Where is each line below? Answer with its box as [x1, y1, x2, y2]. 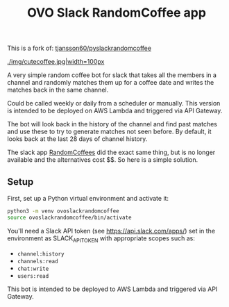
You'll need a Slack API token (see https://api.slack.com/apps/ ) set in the [7, 226, 216, 235]
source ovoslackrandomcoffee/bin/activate [7, 214, 132, 221]
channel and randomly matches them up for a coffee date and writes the [7, 78, 214, 87]
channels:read [17, 258, 58, 265]
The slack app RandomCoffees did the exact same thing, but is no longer [7, 148, 216, 157]
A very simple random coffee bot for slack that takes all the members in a [7, 71, 217, 79]
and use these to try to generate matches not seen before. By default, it [7, 127, 212, 136]
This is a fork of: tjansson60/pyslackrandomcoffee [7, 44, 151, 53]
